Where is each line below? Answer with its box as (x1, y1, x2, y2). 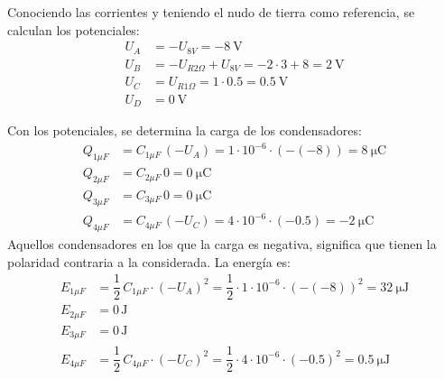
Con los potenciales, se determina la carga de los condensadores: (7, 121, 362, 140)
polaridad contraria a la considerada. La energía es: (7, 252, 291, 271)
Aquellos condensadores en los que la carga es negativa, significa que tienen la (7, 235, 437, 254)
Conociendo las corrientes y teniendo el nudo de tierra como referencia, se (7, 3, 415, 21)
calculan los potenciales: (7, 20, 140, 39)
